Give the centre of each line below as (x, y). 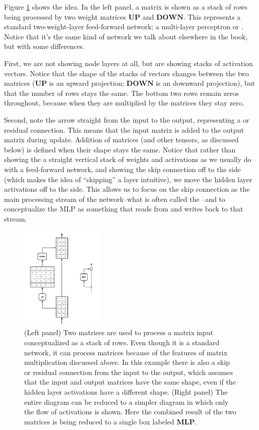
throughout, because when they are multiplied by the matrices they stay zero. (124, 103)
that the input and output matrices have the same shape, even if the (130, 382)
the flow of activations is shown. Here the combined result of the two (130, 412)
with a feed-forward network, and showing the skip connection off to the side (122, 169)
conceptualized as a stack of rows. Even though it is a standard (122, 342)
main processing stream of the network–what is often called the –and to (115, 199)
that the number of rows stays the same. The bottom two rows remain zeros (122, 93)
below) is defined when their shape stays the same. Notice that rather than (120, 149)
